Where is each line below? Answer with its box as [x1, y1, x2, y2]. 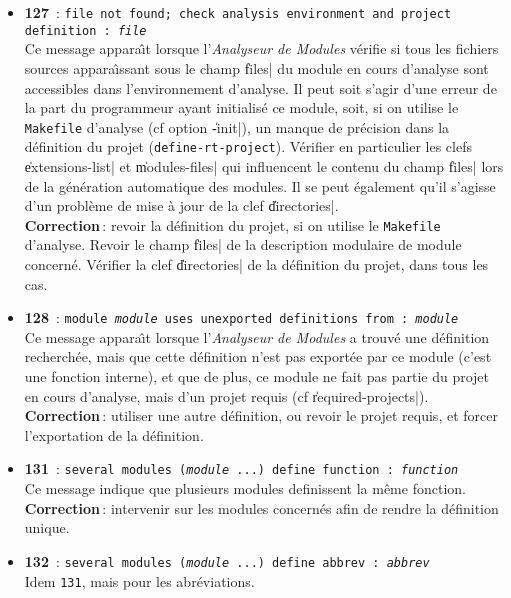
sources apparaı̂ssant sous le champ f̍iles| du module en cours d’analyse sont [24, 57, 489, 78]
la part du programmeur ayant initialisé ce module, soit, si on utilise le [24, 97, 459, 118]
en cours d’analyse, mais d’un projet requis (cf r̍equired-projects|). [24, 385, 429, 406]
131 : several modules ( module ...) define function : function [24, 458, 459, 479]
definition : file [24, 23, 147, 38]
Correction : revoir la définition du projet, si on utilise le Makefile [24, 214, 441, 235]
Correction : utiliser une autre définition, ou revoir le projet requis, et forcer [24, 405, 498, 426]
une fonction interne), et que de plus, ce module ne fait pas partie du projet [24, 366, 490, 387]
